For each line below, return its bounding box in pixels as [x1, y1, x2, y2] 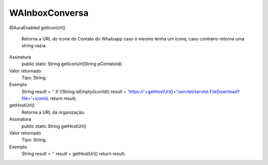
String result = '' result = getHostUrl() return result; [21, 151, 126, 157]
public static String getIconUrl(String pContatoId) [21, 61, 122, 67]
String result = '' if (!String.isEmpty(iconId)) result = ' [21, 88, 129, 94]
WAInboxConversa [9, 7, 89, 18]
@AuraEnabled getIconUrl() [9, 25, 66, 31]
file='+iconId [21, 95, 48, 101]
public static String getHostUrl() [21, 123, 87, 129]
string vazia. [21, 42, 47, 49]
